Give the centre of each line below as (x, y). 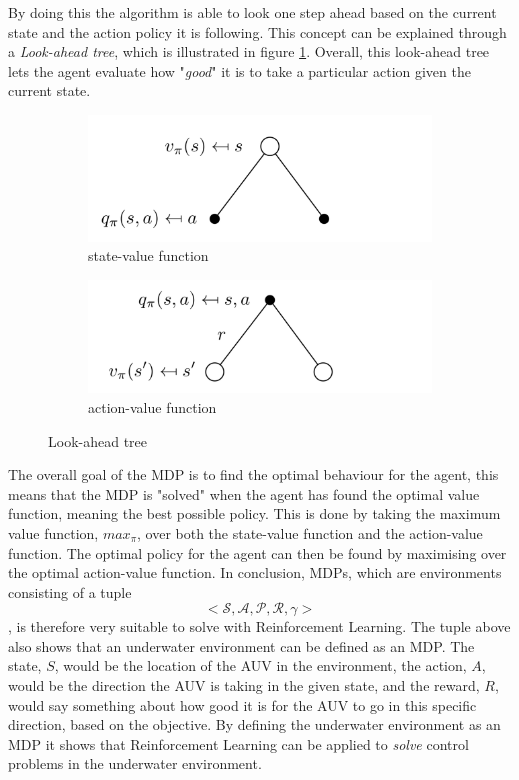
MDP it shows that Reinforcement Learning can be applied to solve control (238, 743)
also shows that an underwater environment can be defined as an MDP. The (241, 645)
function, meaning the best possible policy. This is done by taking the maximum (254, 513)
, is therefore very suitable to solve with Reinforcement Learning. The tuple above (259, 626)
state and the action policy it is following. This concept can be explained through (257, 31)
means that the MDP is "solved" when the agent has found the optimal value (244, 493)
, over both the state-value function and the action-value (310, 532)
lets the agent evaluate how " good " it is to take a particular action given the (239, 70)
